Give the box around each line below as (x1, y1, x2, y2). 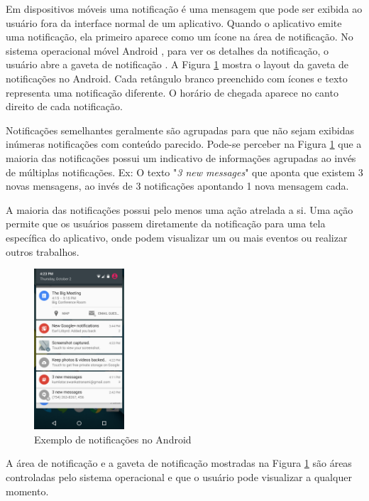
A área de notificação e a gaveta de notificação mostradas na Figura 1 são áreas (6, 456, 352, 470)
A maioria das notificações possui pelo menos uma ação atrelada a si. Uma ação (6, 202, 353, 217)
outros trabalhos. (6, 244, 79, 259)
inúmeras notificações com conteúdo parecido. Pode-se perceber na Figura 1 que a (6, 136, 362, 151)
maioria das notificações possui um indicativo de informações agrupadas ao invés (6, 150, 356, 165)
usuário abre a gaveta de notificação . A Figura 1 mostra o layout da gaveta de (6, 57, 349, 72)
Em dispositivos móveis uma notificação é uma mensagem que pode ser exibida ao (6, 1, 363, 16)
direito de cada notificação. (6, 99, 123, 114)
